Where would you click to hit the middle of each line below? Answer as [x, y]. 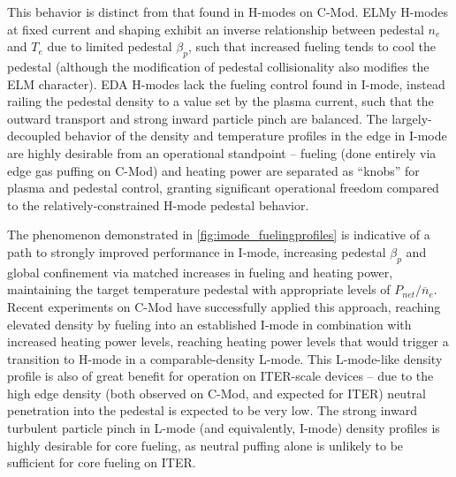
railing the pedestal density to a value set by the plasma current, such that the [220, 101]
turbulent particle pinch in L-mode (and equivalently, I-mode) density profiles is [224, 428]
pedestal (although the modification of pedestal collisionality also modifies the [218, 66]
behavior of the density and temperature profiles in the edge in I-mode [256, 136]
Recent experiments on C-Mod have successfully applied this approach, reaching [224, 306]
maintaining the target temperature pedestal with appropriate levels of [199, 289]
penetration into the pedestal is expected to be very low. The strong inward [212, 410]
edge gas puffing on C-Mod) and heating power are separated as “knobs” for [213, 170]
